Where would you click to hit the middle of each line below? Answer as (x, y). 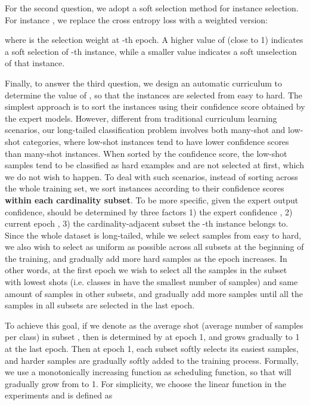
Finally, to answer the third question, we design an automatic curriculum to (143, 83)
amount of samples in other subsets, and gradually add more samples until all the (154, 293)
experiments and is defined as (59, 395)
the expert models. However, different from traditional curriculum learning (141, 118)
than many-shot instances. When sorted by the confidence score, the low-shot (146, 153)
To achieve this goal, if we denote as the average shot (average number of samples (154, 325)
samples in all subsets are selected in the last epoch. (100, 305)
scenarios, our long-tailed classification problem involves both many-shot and (145, 130)
